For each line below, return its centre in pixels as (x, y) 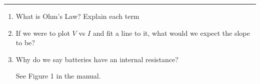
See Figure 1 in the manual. (58, 76)
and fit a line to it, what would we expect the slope (171, 33)
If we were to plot (43, 33)
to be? (25, 42)
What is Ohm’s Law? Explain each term (77, 16)
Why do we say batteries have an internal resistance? (97, 59)
